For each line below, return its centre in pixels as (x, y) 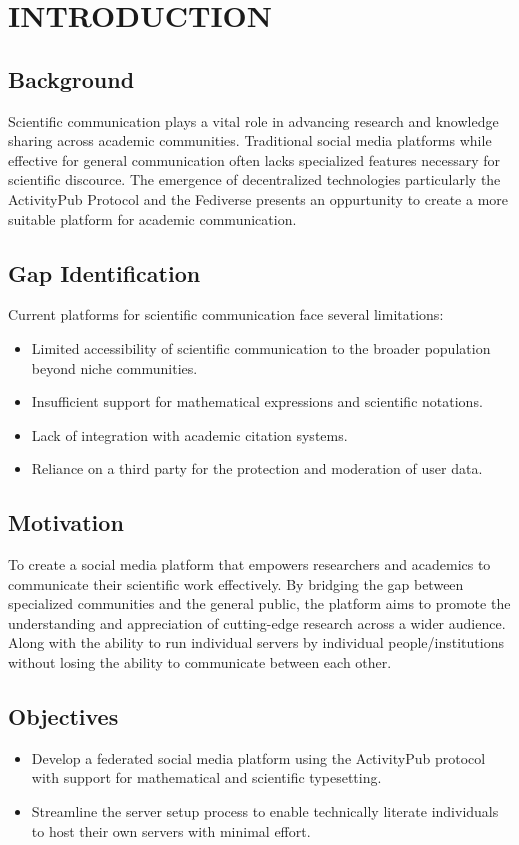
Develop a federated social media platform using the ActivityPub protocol (258, 757)
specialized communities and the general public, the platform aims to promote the (259, 603)
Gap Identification (104, 272)
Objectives (63, 716)
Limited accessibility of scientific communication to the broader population (261, 347)
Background (71, 78)
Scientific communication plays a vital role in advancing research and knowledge (253, 120)
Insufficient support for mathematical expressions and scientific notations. (257, 401)
